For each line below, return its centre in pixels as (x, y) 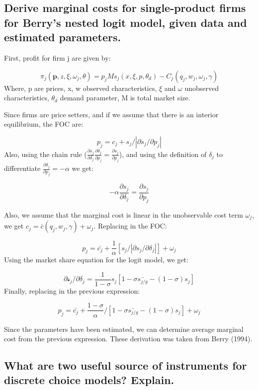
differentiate (22, 168)
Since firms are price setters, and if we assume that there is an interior (111, 114)
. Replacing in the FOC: (130, 226)
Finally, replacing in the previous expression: (72, 290)
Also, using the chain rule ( (45, 154)
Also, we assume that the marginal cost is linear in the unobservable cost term (124, 214)
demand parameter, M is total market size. (125, 98)
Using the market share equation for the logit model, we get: (96, 260)
